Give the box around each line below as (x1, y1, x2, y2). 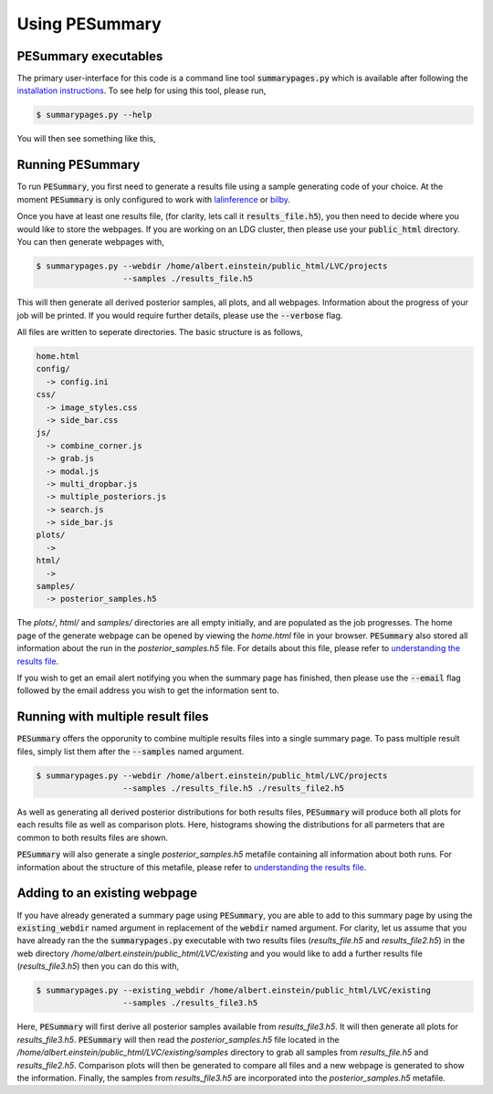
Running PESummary (16, 157, 141, 173)
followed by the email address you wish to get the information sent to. (16, 685, 279, 696)
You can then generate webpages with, (16, 236, 164, 247)
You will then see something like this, (16, 133, 156, 144)
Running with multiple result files (16, 709, 209, 725)
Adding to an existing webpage (16, 886, 198, 901)
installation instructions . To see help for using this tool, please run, (16, 85, 267, 96)
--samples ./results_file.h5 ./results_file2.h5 (122, 784, 345, 794)
